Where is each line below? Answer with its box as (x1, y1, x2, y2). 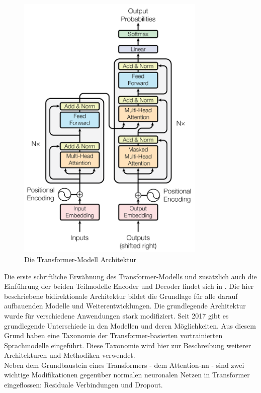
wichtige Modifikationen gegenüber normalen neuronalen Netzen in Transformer (4, 369, 250, 380)
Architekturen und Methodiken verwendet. (4, 350, 135, 360)
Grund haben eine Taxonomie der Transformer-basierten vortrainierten (4, 330, 223, 341)
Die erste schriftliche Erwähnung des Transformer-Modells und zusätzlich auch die (4, 271, 257, 281)
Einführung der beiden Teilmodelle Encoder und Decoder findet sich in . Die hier (4, 281, 254, 291)
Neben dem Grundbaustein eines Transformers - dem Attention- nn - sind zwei (4, 359, 244, 370)
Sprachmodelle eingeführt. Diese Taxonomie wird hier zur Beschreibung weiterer (4, 340, 251, 350)
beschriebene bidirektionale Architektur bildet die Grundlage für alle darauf (4, 290, 238, 301)
